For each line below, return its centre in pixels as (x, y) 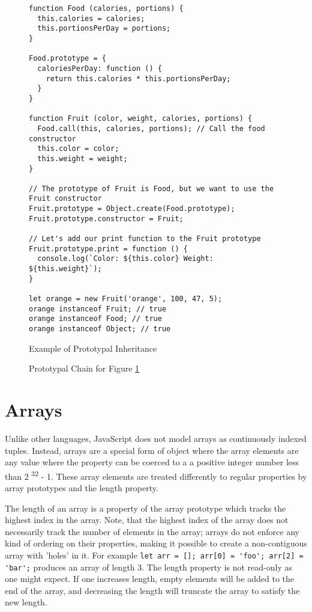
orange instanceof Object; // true (100, 329)
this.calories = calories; (91, 18)
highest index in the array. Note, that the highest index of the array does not (147, 520)
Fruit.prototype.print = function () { (108, 249)
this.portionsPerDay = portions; (104, 29)
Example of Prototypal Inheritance (93, 348)
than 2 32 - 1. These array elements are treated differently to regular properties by (156, 475)
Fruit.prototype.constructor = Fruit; (106, 219)
